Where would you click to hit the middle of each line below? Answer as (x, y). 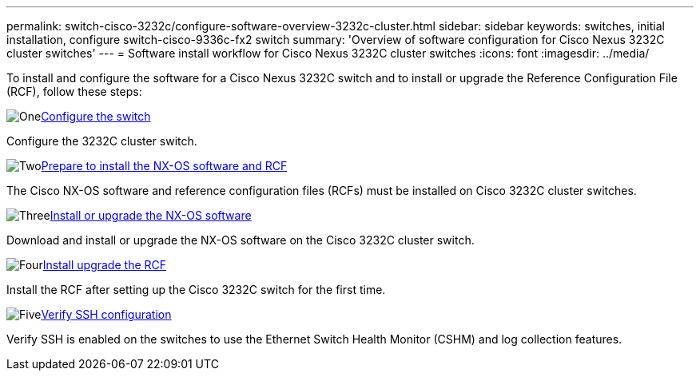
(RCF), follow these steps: (74, 91)
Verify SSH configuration (106, 314)
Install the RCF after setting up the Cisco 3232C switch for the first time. (196, 290)
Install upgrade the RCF (105, 265)
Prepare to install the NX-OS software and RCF (164, 166)
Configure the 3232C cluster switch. (102, 141)
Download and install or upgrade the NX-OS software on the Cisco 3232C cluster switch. (241, 240)
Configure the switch (96, 116)
